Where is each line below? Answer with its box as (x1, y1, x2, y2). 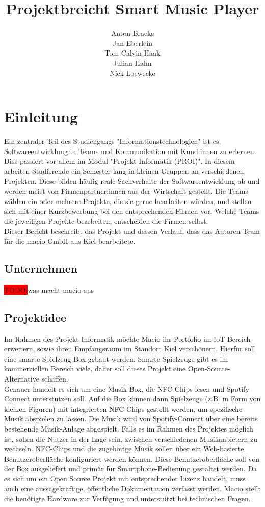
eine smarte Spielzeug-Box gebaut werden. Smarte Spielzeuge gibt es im (4, 353, 228, 364)
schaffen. (41, 373, 68, 384)
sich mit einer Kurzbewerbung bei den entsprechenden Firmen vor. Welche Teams (4, 206, 259, 216)
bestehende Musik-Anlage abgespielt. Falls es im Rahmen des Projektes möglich (4, 423, 253, 434)
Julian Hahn (113, 57, 152, 68)
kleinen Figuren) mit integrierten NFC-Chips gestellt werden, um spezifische (4, 403, 243, 414)
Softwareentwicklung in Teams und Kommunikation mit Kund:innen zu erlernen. (4, 145, 256, 156)
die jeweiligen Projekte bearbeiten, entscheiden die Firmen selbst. (4, 215, 208, 226)
